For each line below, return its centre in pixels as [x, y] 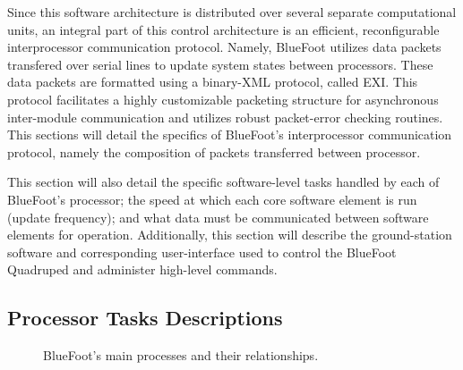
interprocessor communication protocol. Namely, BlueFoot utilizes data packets [224, 47]
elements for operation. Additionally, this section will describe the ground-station [230, 235]
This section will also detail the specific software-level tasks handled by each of [223, 182]
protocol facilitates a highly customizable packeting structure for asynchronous [223, 99]
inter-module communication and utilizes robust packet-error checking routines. [225, 117]
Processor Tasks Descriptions [145, 318]
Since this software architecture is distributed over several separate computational [232, 12]
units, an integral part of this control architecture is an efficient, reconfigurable [223, 29]
